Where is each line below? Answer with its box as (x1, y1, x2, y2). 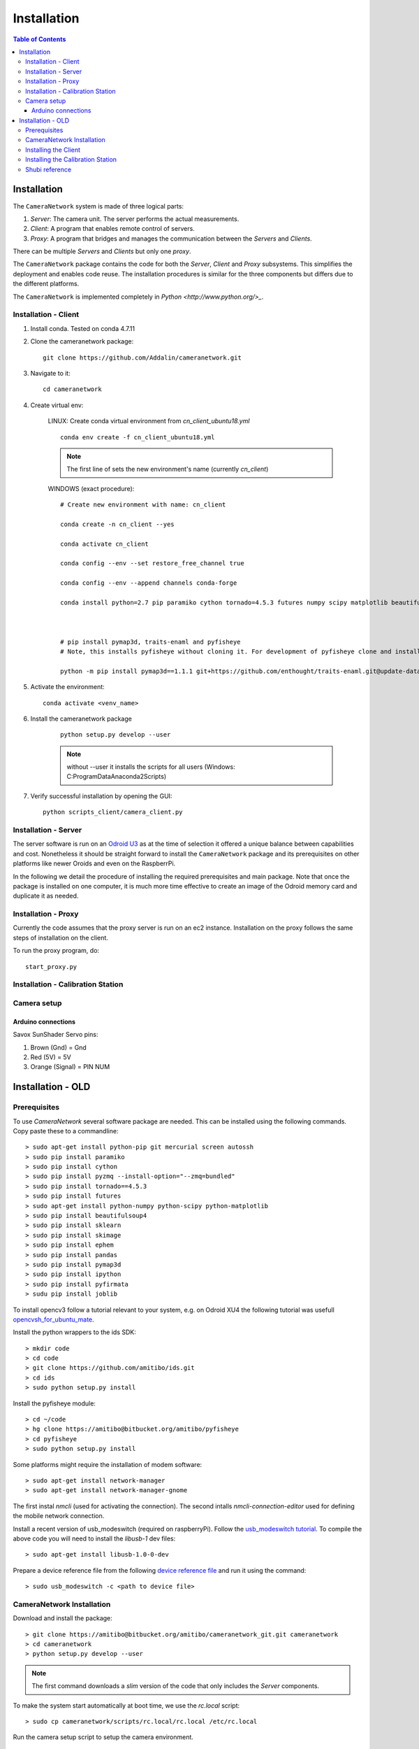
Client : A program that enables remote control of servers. (30, 225, 195, 233)
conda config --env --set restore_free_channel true (60, 560, 244, 567)
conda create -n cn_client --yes (60, 520, 175, 528)
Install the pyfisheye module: (13, 1399, 96, 1408)
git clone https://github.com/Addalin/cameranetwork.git (43, 353, 242, 362)
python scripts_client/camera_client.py (43, 808, 183, 816)
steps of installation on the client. (13, 933, 108, 942)
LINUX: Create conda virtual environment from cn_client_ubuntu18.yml (47, 417, 250, 425)
